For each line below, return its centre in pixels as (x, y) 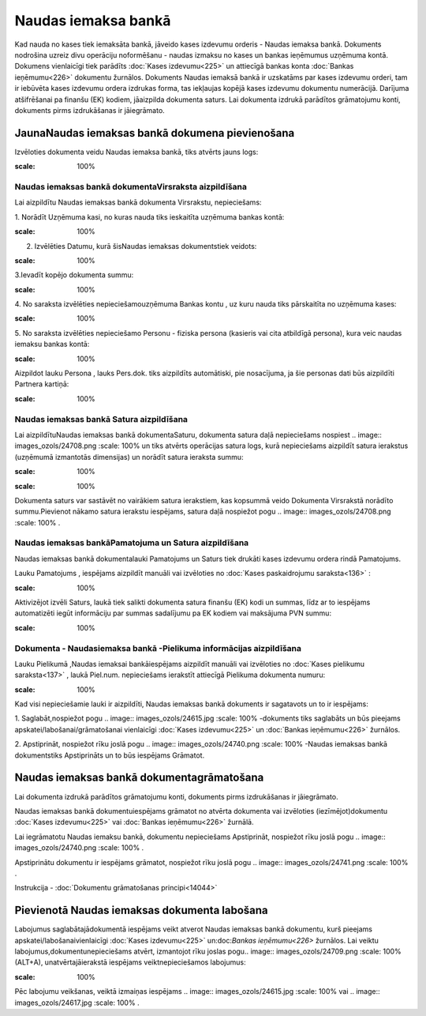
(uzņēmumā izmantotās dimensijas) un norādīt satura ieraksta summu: (129, 457)
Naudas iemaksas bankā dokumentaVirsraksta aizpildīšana (131, 186)
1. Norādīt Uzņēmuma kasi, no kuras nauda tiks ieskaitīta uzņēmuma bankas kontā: (149, 216)
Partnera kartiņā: (42, 384)
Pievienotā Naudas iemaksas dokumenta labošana (141, 911)
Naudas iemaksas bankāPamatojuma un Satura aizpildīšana (132, 543)
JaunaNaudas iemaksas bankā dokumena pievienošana (155, 133)
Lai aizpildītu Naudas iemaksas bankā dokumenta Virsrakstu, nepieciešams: (138, 202)
